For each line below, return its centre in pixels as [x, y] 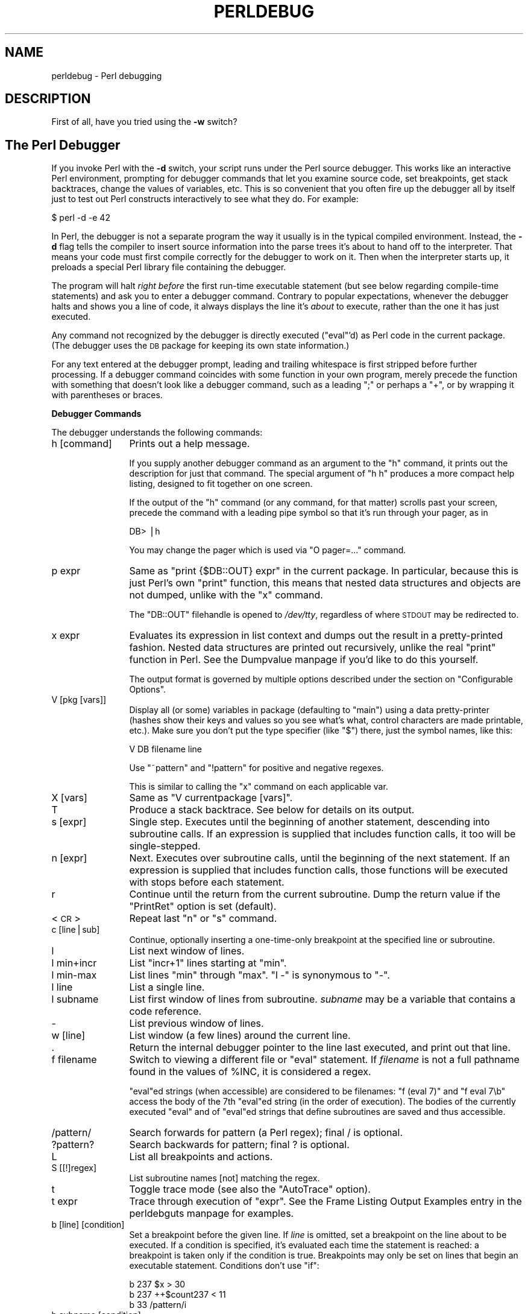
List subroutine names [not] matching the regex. [225, 1178]
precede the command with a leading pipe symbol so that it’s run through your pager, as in [309, 513]
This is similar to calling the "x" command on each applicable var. [259, 787]
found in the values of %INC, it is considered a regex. [250, 1072]
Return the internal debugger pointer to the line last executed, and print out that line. [320, 1048]
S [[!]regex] [74, 1168]
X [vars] [69, 798]
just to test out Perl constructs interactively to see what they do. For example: [205, 199]
